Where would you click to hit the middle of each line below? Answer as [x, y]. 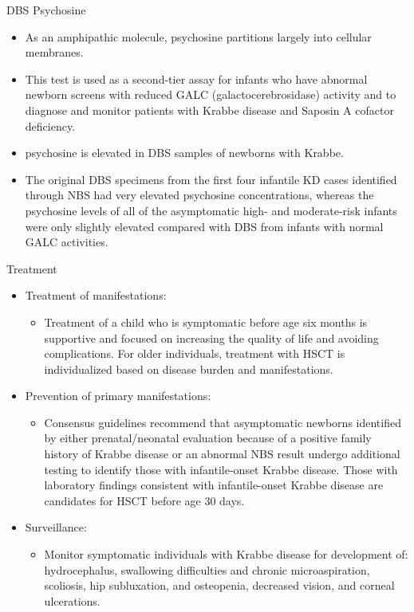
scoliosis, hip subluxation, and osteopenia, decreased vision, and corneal [219, 585]
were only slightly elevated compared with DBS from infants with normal [204, 226]
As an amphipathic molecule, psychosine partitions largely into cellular [198, 36]
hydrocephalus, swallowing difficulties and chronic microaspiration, [207, 569]
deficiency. [50, 126]
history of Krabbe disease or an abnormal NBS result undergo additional [222, 454]
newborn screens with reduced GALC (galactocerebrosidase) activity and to [211, 94]
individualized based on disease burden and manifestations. [189, 369]
